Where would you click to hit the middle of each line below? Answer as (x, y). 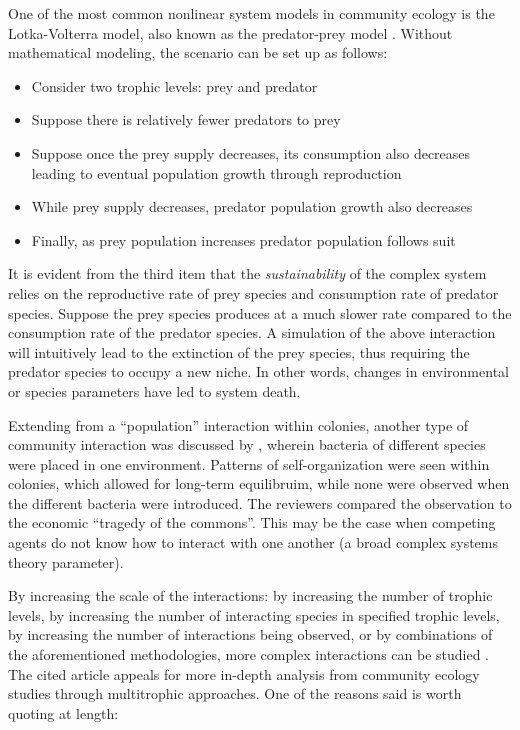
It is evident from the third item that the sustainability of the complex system (247, 273)
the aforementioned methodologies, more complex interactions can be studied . (249, 654)
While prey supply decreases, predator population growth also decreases (252, 206)
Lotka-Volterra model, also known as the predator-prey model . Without (230, 32)
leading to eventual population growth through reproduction (216, 172)
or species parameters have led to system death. (154, 390)
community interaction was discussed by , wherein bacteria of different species (247, 444)
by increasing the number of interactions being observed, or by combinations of (250, 634)
